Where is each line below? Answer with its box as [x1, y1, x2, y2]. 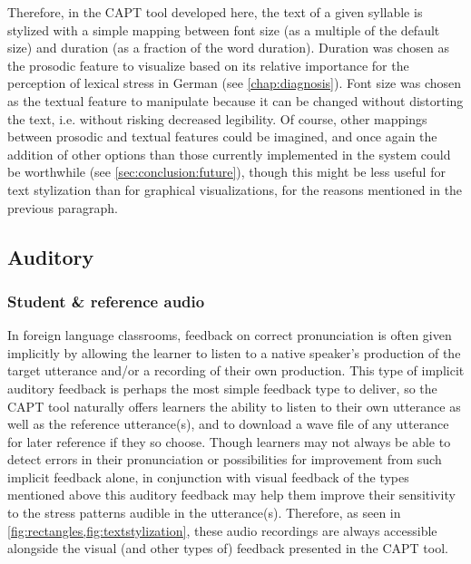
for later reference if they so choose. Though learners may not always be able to [7, 432, 451, 451]
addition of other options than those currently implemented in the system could [7, 144, 451, 163]
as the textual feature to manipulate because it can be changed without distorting [7, 91, 464, 110]
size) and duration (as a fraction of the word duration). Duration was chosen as [7, 38, 449, 57]
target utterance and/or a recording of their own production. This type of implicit [7, 361, 465, 380]
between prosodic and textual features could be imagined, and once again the [7, 127, 437, 146]
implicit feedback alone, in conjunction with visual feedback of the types [7, 467, 409, 486]
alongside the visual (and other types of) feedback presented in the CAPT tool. [7, 539, 448, 558]
